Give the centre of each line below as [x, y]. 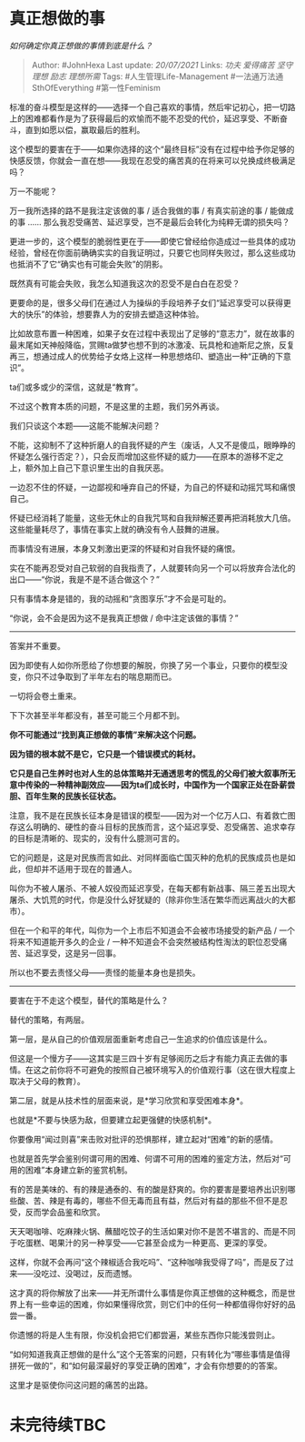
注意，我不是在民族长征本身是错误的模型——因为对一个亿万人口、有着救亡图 [152, 815]
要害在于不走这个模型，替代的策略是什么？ [89, 1000]
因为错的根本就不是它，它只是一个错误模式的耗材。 [105, 754]
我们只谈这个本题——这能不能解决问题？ [85, 425]
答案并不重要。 [37, 645]
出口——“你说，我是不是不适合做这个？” [85, 579]
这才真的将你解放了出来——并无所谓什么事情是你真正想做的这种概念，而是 [148, 1293]
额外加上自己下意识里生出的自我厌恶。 [97, 467]
